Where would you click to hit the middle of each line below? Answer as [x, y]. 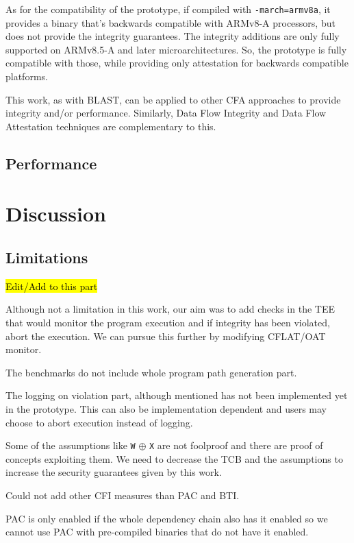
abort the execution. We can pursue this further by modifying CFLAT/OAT [166, 336]
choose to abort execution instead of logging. [99, 422]
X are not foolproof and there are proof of [236, 445]
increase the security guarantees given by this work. [114, 472]
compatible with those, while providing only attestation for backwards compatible [177, 63]
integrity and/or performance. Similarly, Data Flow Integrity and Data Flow [166, 113]
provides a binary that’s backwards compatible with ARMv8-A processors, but [170, 22]
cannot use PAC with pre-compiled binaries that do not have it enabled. [157, 532]
